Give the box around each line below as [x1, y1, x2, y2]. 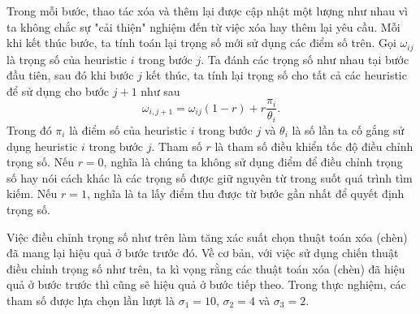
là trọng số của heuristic [6, 50, 128, 67]
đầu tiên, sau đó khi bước [6, 67, 134, 84]
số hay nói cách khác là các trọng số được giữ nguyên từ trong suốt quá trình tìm [6, 169, 413, 186]
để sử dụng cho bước [6, 82, 110, 99]
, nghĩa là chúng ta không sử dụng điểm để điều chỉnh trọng [103, 153, 403, 170]
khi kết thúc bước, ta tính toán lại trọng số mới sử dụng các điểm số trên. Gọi [6, 34, 396, 51]
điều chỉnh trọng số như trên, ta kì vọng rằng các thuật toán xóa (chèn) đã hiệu [6, 260, 405, 277]
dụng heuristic [6, 137, 78, 154]
